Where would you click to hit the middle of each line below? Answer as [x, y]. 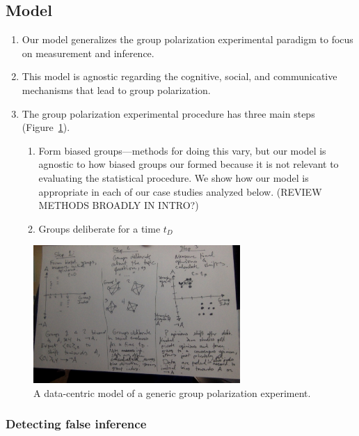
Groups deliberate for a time [99, 228]
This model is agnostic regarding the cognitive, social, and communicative [179, 76]
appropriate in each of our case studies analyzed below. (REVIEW [180, 191]
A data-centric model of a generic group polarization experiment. [172, 392]
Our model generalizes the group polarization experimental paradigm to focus [188, 39]
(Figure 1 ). [46, 127]
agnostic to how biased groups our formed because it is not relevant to [189, 164]
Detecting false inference [76, 424]
